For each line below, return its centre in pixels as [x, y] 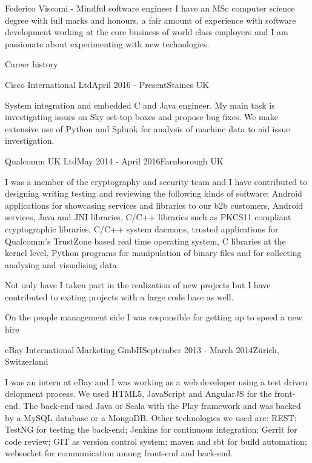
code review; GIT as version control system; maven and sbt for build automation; [156, 441]
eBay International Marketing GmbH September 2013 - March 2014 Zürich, [142, 349]
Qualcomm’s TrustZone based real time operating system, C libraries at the [145, 241]
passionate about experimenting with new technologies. [107, 43]
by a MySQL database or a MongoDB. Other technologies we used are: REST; [151, 417]
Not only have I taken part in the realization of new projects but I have [138, 285]
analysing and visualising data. [62, 264]
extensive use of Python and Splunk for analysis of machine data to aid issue [148, 128]
